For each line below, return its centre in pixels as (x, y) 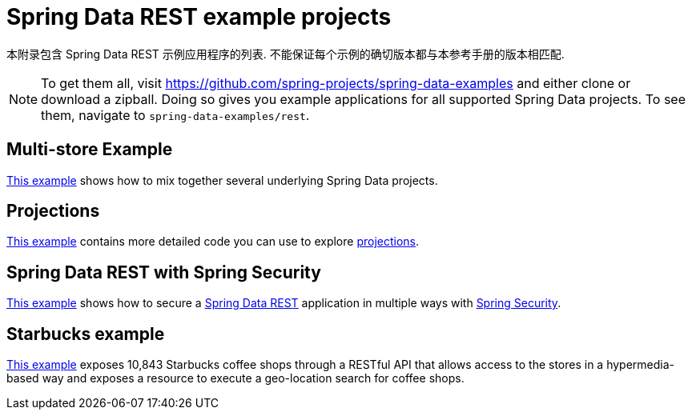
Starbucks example (86, 334)
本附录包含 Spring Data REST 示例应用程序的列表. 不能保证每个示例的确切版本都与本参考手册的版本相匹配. (286, 54)
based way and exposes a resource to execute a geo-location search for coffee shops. (235, 378)
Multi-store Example (90, 150)
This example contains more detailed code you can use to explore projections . (213, 242)
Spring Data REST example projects (199, 17)
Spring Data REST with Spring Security (164, 272)
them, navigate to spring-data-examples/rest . (175, 115)
